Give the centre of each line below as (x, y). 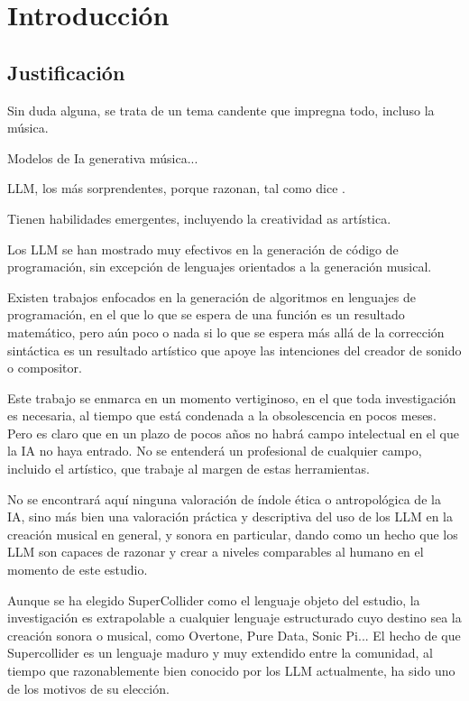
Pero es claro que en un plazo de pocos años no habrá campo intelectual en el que (234, 433)
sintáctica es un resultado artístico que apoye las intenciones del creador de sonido (234, 350)
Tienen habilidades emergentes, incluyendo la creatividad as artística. (199, 218)
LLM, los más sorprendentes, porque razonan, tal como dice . (176, 188)
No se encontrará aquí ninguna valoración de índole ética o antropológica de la (224, 498)
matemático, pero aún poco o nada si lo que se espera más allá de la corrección (226, 332)
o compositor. (45, 368)
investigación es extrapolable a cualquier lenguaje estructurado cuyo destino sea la (234, 618)
